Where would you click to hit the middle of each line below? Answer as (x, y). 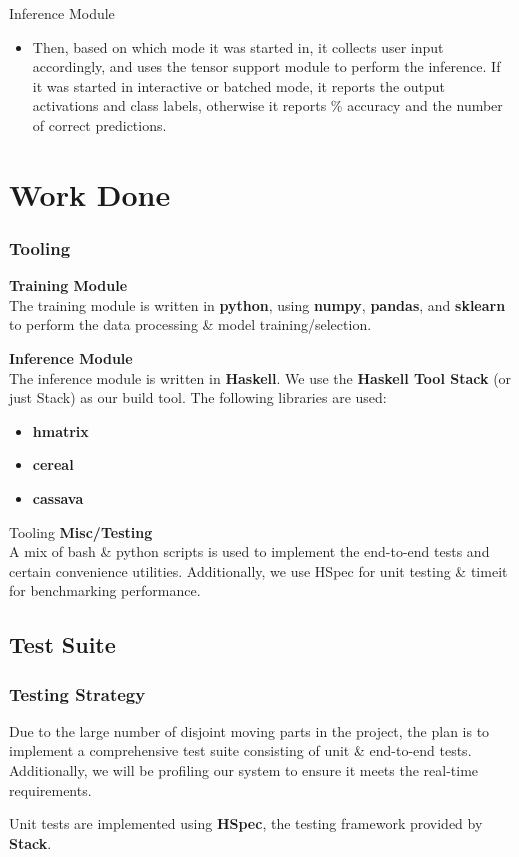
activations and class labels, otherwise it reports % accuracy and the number (267, 105)
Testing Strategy (77, 693)
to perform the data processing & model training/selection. (190, 324)
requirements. (50, 789)
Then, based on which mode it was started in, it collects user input (238, 46)
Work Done (90, 193)
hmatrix (60, 430)
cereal (53, 464)
